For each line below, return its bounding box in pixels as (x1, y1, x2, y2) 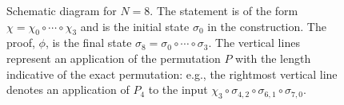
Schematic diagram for (6, 2, 117, 18)
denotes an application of (6, 81, 130, 98)
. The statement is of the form (150, 2, 298, 18)
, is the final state (45, 34, 132, 51)
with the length (235, 49, 311, 66)
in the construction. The (207, 17, 326, 34)
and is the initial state (80, 17, 190, 34)
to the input (148, 81, 208, 98)
